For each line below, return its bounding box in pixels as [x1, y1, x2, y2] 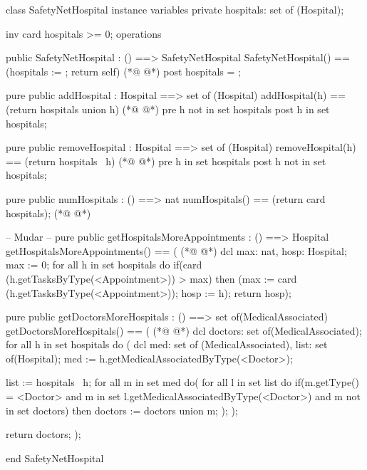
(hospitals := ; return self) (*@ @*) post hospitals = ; [6, 63, 241, 78]
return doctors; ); [6, 427, 81, 442]
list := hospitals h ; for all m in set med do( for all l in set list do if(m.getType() [6, 375, 360, 390]
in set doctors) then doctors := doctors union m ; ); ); [6, 402, 238, 417]
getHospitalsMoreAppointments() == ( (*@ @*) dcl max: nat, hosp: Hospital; [6, 243, 347, 258]
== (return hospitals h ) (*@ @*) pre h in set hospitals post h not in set [6, 153, 326, 168]
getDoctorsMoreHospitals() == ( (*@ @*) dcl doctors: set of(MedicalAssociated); [6, 323, 362, 338]
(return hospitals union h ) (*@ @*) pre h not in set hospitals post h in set [6, 101, 330, 116]
